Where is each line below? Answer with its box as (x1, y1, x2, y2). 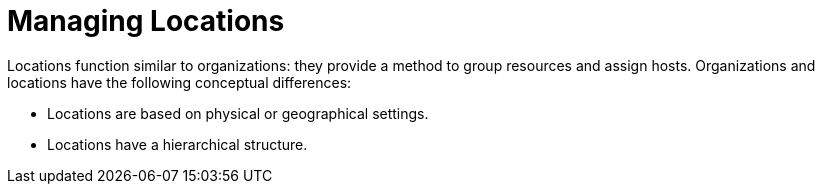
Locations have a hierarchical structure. (47, 135, 308, 153)
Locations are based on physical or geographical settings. (47, 104, 429, 122)
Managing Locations (7, 4, 285, 38)
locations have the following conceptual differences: (7, 73, 352, 91)
